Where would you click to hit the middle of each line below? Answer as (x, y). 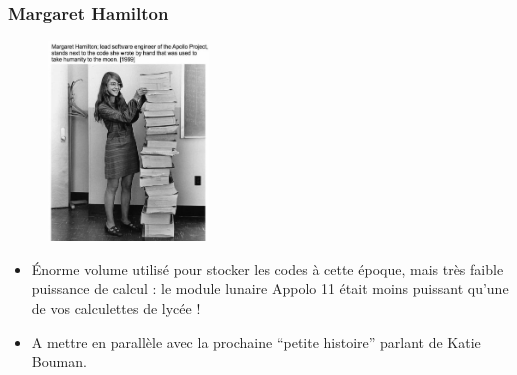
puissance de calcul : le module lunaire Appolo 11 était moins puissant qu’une (270, 288)
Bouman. (59, 361)
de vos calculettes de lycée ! (116, 307)
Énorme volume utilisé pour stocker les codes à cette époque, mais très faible (267, 268)
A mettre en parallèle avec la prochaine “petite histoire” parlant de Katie (256, 341)
